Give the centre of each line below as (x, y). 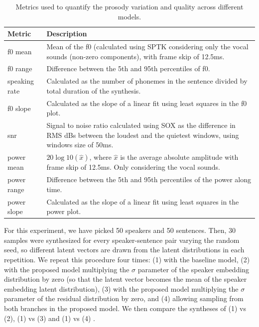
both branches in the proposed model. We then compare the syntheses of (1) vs (125, 308)
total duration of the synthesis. (94, 90)
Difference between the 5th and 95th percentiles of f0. (128, 68)
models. (129, 16)
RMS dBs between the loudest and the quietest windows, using (143, 135)
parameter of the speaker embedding (194, 269)
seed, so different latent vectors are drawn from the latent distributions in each (124, 250)
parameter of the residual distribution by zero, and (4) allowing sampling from (124, 298)
